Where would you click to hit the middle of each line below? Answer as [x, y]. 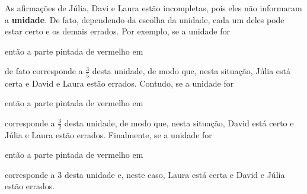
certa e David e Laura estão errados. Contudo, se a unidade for [119, 83]
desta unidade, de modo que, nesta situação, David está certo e [179, 123]
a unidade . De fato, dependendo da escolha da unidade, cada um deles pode [145, 19]
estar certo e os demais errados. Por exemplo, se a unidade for [117, 31]
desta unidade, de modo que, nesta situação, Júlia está [191, 71]
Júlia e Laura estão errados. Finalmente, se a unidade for [108, 134]
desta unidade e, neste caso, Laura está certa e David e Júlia [175, 174]
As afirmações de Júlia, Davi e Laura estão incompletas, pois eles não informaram [153, 8]
